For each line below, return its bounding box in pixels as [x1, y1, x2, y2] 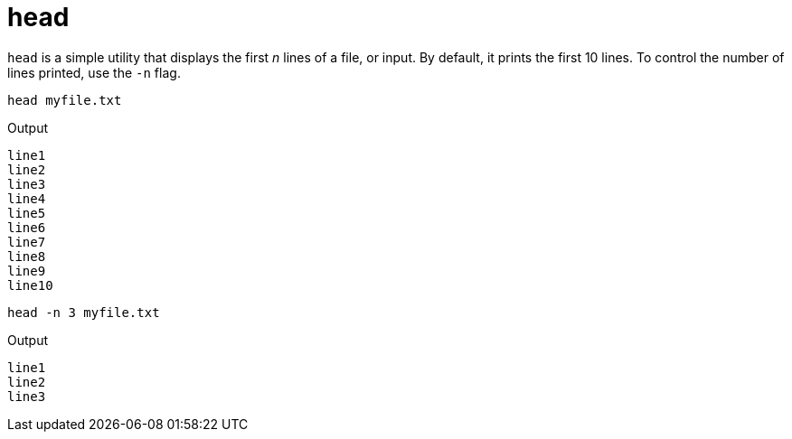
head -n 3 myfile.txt [7, 304, 160, 320]
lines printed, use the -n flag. [7, 64, 181, 80]
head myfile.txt [7, 92, 122, 107]
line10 [7, 277, 53, 293]
